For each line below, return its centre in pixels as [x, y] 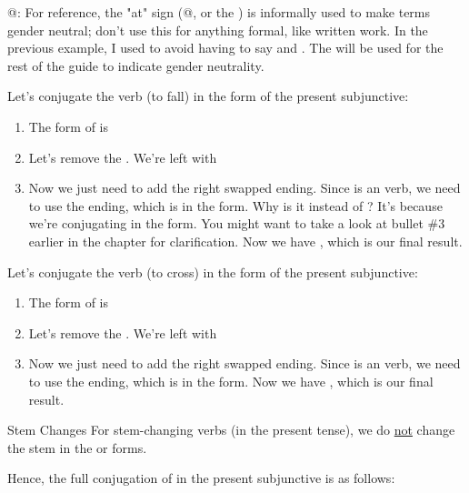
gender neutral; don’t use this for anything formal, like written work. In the [218, 30]
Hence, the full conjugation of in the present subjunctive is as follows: [201, 478]
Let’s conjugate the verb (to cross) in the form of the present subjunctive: [213, 272]
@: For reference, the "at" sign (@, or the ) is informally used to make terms [219, 12]
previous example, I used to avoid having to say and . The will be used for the [225, 48]
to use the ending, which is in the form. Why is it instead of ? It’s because [235, 205]
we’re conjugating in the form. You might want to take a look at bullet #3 [237, 223]
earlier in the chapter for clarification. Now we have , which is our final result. [245, 241]
